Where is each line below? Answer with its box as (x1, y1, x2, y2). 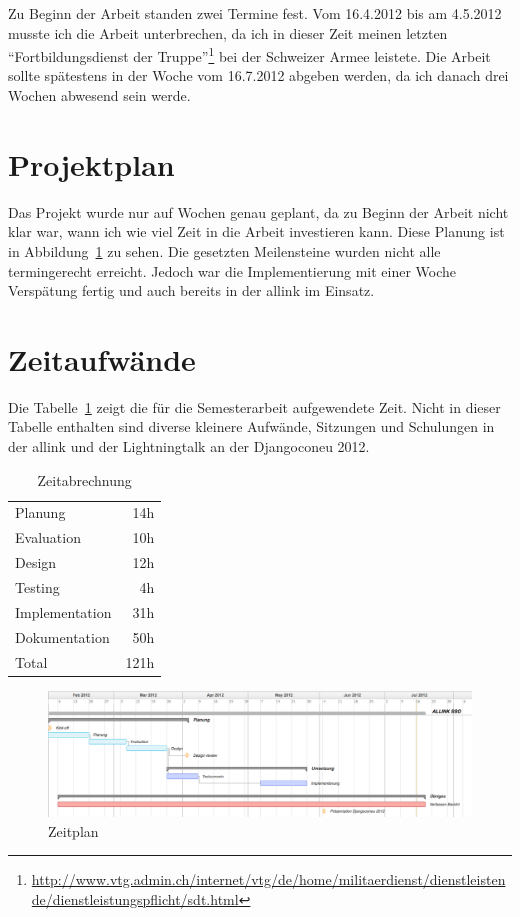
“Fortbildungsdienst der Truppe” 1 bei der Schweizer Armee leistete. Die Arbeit (8, 43, 491, 66)
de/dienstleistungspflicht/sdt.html (31, 888, 239, 909)
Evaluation (15, 527, 81, 548)
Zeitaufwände (8, 338, 196, 379)
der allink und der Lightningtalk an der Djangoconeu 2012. (8, 436, 370, 457)
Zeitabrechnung (37, 469, 132, 490)
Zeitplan (48, 820, 99, 841)
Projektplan (8, 143, 175, 184)
